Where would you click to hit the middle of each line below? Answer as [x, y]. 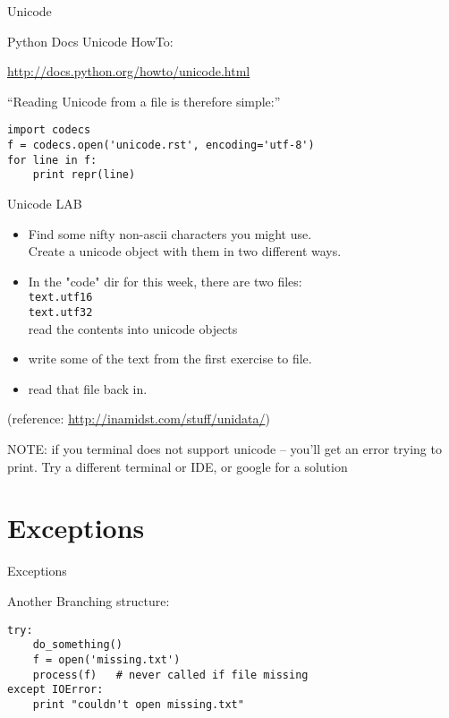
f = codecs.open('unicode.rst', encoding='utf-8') [161, 145]
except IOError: [55, 690]
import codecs [49, 130]
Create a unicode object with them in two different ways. [185, 251]
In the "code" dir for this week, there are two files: [165, 281]
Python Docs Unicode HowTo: [90, 41]
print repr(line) [84, 175]
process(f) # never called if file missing [170, 675]
